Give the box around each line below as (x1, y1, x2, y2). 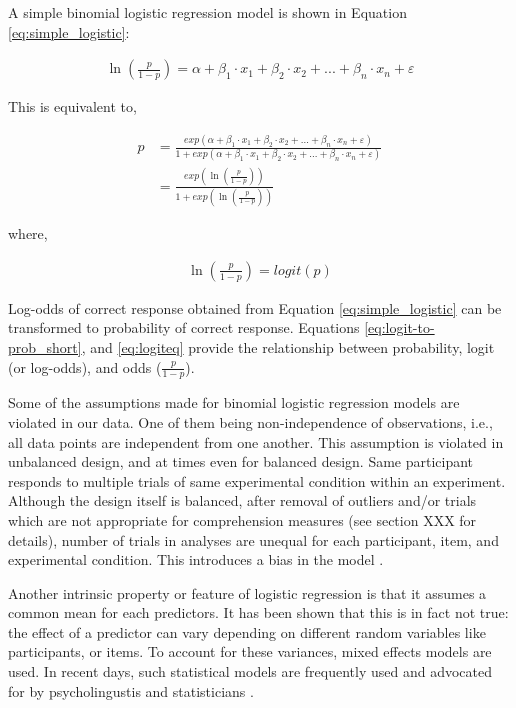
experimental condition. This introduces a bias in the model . (8, 549, 384, 570)
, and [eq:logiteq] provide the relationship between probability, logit (81, 336, 495, 357)
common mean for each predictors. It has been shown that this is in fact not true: (8, 602, 509, 623)
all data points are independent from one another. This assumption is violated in (8, 431, 504, 452)
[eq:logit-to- (364, 317, 435, 338)
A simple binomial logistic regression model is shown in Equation (8, 2, 407, 22)
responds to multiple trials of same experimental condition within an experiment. (8, 470, 506, 491)
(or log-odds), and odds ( (8, 356, 162, 377)
